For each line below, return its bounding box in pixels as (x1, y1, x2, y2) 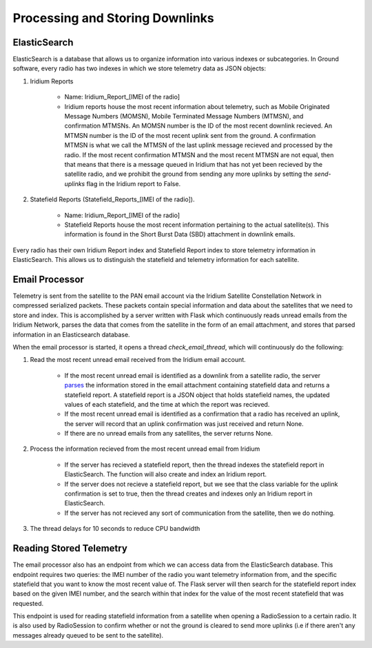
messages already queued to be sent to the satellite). (12, 631, 164, 639)
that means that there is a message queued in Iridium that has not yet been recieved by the (64, 160, 323, 168)
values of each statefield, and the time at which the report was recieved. (64, 400, 270, 408)
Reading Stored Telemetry (12, 543, 127, 554)
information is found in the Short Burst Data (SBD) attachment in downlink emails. (64, 230, 296, 239)
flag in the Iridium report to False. (86, 179, 181, 188)
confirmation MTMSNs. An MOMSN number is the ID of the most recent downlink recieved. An (64, 121, 333, 130)
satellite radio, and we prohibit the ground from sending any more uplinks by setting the (64, 170, 313, 179)
